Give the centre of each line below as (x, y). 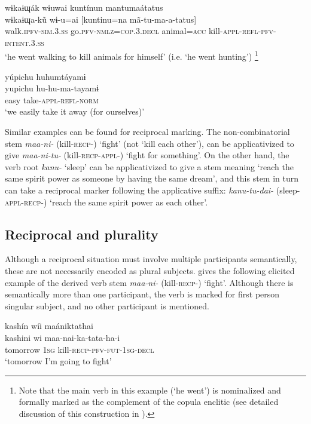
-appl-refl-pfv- (248, 31)
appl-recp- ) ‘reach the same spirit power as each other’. (106, 202)
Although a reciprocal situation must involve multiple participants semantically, (151, 259)
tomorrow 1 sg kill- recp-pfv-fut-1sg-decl (80, 349)
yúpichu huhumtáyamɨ (45, 76)
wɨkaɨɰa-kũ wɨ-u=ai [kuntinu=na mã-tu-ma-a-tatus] (101, 19)
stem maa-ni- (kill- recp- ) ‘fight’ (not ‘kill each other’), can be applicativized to (150, 143)
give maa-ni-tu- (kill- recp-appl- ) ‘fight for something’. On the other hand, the (147, 155)
